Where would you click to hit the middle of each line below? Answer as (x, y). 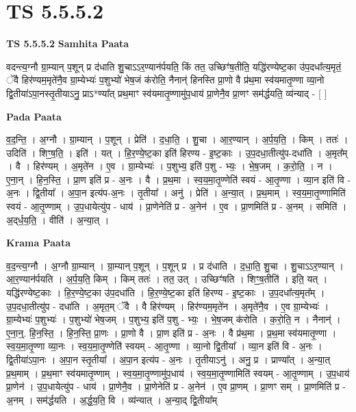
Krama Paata (38, 243)
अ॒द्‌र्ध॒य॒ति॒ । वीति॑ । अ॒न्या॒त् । (58, 219)
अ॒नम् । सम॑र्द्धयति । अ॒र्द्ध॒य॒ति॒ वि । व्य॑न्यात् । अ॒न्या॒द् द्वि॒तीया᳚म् (112, 399)
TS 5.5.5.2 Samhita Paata (68, 43)
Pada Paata (34, 116)
